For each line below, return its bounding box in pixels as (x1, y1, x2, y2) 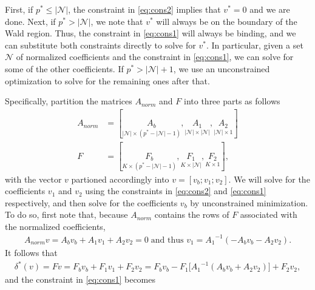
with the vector (5, 172, 62, 185)
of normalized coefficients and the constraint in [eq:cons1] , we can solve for (16, 50, 294, 63)
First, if (5, 3, 33, 15)
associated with (240, 208, 297, 221)
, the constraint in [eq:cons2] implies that (68, 3, 221, 15)
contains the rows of (154, 208, 229, 221)
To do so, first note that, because (5, 208, 128, 221)
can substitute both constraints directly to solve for (5, 38, 196, 51)
